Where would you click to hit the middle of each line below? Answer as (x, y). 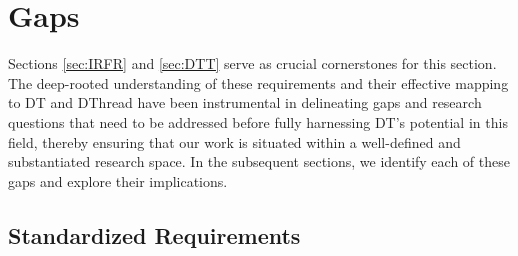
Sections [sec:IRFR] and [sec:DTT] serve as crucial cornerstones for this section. (252, 63)
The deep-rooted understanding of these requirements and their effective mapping (258, 82)
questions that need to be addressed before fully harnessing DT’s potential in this (258, 121)
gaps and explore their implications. (118, 180)
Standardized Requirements (154, 234)
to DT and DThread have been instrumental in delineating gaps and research (245, 102)
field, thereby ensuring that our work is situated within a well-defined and (234, 141)
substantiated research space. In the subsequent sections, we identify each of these (259, 161)
